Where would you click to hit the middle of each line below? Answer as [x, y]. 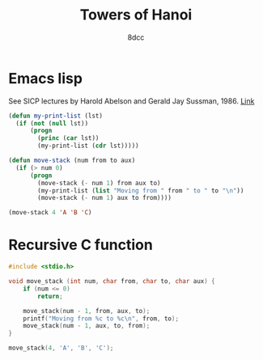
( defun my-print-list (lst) [56, 116]
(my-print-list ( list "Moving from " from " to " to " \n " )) [141, 191]
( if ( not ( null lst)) [52, 123]
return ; [50, 296]
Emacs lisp [46, 78]
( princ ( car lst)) [68, 138]
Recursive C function [81, 245]
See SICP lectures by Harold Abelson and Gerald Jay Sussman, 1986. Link [131, 101]
